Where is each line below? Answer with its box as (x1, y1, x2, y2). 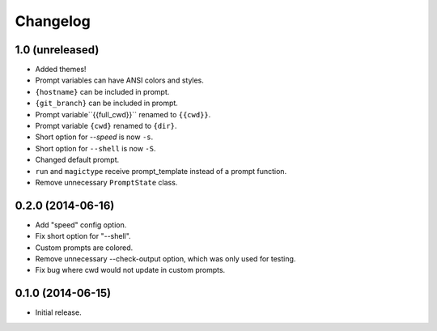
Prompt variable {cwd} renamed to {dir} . (35, 121, 177, 131)
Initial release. (35, 308, 82, 317)
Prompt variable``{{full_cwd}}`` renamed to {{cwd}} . (35, 109, 211, 119)
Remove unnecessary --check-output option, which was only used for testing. (35, 254, 296, 264)
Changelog (15, 12, 91, 30)
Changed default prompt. (35, 155, 120, 165)
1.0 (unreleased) (15, 43, 100, 57)
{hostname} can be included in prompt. (35, 87, 170, 96)
